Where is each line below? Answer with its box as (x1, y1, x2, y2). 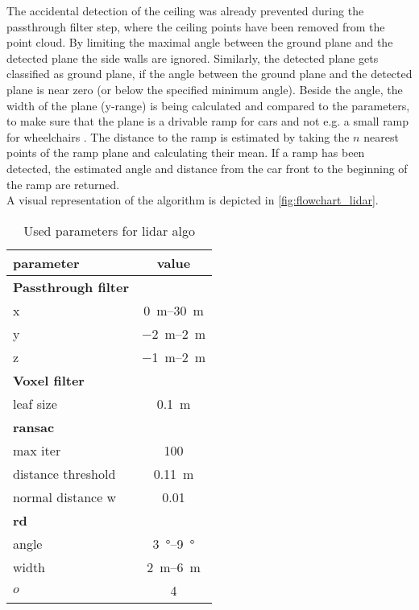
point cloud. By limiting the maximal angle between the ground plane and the (6, 34, 393, 51)
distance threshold (13, 464, 116, 483)
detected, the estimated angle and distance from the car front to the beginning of (6, 159, 408, 176)
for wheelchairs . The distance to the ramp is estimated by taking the (6, 128, 350, 145)
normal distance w (13, 487, 117, 506)
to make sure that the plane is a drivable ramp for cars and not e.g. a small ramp (6, 113, 409, 130)
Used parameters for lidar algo (23, 221, 195, 240)
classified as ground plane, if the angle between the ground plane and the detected (6, 65, 413, 82)
